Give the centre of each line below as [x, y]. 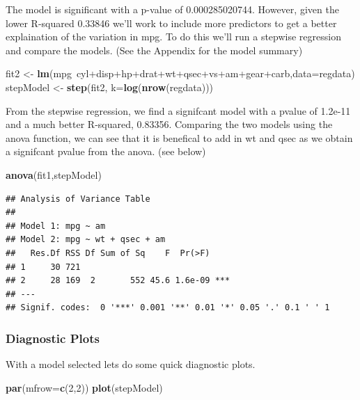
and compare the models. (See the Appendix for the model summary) [154, 50]
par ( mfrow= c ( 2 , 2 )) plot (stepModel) [84, 387]
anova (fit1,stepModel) [54, 174]
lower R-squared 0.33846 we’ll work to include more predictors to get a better [171, 23]
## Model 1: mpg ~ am [56, 226]
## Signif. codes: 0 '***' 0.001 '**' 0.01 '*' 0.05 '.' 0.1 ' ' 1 [168, 308]
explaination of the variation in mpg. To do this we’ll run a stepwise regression [173, 37]
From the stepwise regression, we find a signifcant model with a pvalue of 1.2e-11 [178, 110]
